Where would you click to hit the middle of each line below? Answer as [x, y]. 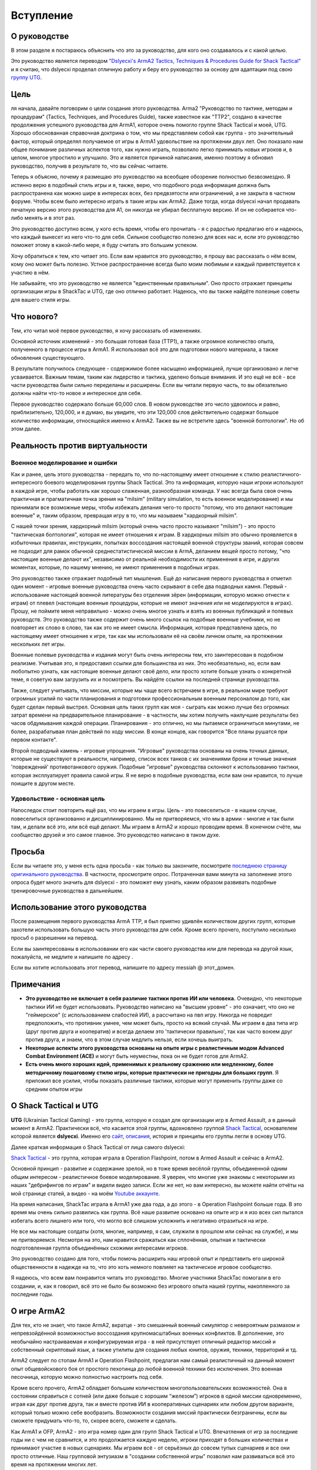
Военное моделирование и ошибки [64, 463]
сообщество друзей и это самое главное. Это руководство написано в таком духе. [115, 835]
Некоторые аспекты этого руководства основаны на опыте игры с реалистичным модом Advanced [155, 1048]
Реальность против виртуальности [79, 445]
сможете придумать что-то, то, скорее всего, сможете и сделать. [94, 1421]
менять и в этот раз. [50, 218]
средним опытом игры [54, 1089]
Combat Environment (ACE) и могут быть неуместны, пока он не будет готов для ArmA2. [137, 1056]
